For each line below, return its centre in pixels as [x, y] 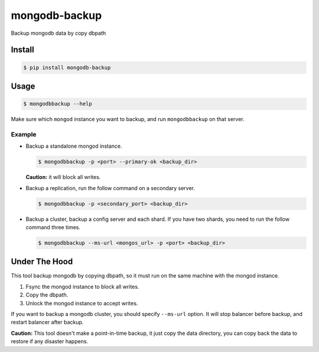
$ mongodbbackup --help [58, 104]
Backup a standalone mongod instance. [74, 146]
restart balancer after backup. [47, 322]
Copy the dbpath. [47, 295]
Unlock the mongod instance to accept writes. [82, 303]
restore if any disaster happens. [50, 341]
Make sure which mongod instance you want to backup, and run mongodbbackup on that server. [128, 119]
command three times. [53, 227]
